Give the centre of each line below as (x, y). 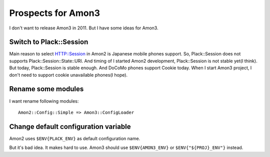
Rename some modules (46, 89)
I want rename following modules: (44, 101)
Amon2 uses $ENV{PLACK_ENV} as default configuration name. (75, 138)
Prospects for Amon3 (54, 13)
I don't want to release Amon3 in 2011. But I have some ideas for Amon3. (84, 28)
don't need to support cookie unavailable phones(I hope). (68, 75)
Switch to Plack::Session (49, 42)
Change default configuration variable (70, 126)
